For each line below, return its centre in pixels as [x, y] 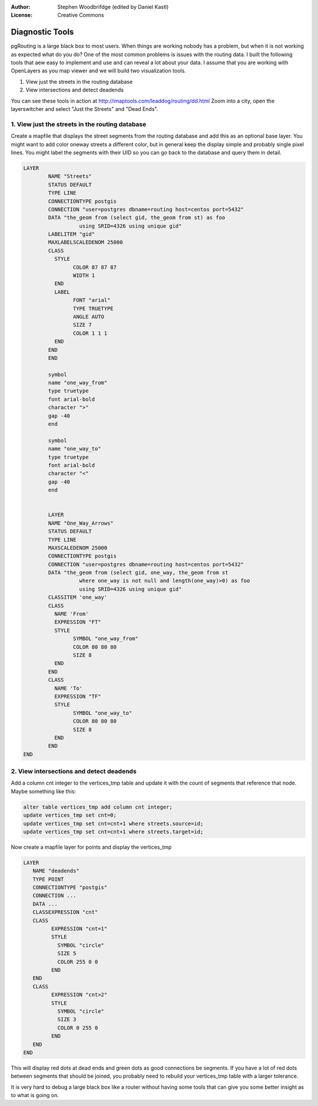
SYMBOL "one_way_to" [102, 713]
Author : [21, 7]
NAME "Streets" [70, 176]
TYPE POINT [48, 879]
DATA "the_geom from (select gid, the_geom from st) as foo [137, 218]
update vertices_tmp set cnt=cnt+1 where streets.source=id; [113, 823]
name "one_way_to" [74, 449]
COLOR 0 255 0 [78, 1028]
